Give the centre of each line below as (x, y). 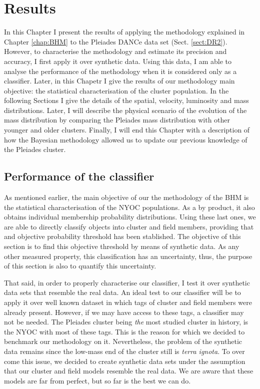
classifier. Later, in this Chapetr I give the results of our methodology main (119, 81)
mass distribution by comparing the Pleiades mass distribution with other (117, 120)
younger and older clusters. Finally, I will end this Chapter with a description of (127, 130)
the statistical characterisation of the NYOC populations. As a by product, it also (129, 207)
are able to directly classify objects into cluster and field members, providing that (129, 226)
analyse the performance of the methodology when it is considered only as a (120, 71)
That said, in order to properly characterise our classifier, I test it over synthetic (127, 282)
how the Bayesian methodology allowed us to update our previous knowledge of (126, 139)
